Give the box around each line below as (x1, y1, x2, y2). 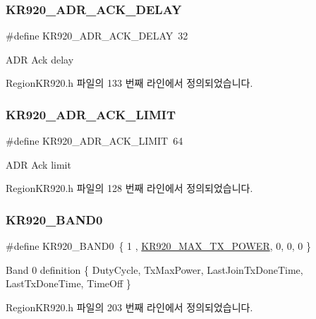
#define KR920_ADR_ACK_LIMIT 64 (6, 133, 183, 148)
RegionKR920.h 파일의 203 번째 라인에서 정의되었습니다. (6, 300, 253, 314)
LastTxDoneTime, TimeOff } (6, 276, 131, 291)
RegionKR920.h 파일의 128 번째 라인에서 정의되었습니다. (6, 181, 253, 195)
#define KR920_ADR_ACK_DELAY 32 (6, 28, 188, 43)
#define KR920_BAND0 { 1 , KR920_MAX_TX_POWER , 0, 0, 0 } (6, 239, 312, 253)
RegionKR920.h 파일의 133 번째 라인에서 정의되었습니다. (6, 76, 253, 90)
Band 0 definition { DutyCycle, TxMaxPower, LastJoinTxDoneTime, (6, 262, 303, 277)
